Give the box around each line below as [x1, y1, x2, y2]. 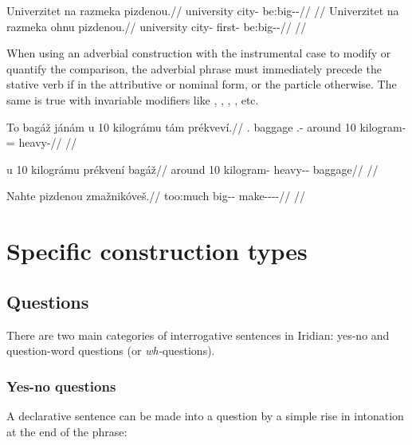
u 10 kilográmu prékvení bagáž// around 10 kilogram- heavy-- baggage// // [6, 160, 379, 177]
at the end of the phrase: [6, 423, 128, 439]
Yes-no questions [6, 376, 116, 396]
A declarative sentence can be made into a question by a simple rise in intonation [6, 407, 404, 423]
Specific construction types [6, 234, 308, 267]
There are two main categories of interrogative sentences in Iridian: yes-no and [6, 326, 390, 343]
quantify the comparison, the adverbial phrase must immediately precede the [6, 60, 382, 77]
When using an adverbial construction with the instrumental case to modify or [6, 45, 391, 61]
